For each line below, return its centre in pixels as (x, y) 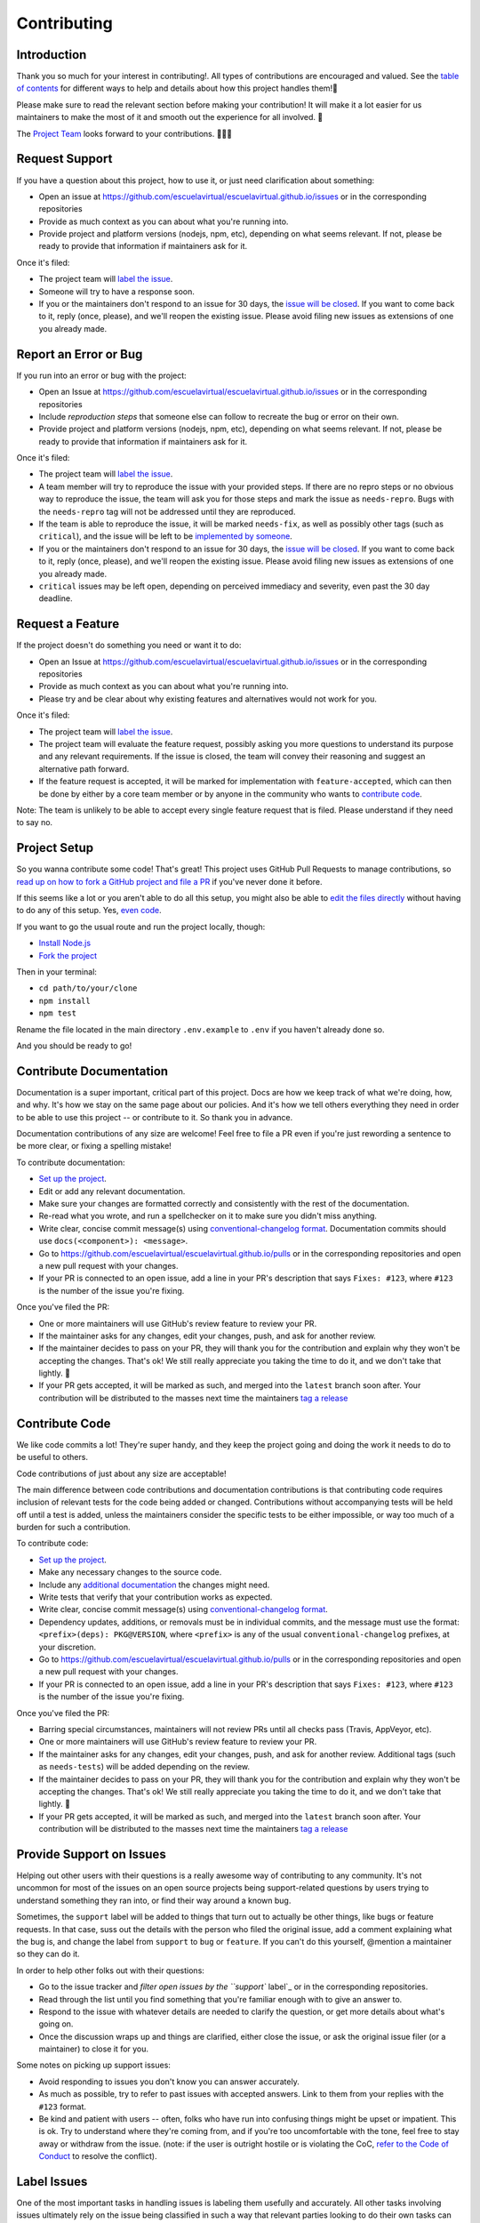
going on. (56, 2024)
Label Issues (52, 2182)
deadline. (56, 598)
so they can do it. (48, 1954)
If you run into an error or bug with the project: (101, 375)
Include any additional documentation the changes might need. (154, 1585)
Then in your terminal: (57, 972)
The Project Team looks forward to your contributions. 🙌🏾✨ (124, 133)
